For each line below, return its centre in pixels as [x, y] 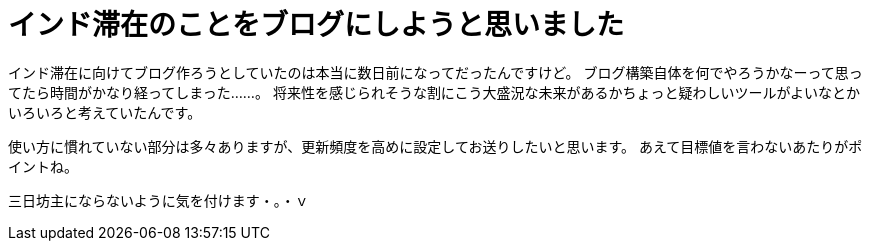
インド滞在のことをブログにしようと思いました [316, 25]
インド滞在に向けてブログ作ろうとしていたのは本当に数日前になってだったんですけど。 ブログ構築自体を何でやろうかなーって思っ [435, 72]
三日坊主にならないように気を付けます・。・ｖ [158, 200]
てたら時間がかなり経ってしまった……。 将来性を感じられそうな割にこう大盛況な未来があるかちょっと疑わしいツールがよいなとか [434, 92]
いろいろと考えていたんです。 [105, 112]
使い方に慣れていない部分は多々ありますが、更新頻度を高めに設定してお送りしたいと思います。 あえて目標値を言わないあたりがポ [435, 146]
